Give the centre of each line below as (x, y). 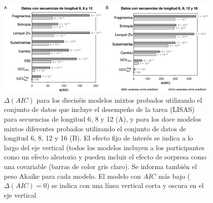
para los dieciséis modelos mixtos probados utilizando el (119, 100)
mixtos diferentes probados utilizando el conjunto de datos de (95, 128)
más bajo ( (174, 176)
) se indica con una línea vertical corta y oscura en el (125, 185)
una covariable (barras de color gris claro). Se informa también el (100, 166)
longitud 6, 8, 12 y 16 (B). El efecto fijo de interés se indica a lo (99, 138)
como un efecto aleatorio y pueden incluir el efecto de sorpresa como (105, 157)
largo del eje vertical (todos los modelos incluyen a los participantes (104, 147)
